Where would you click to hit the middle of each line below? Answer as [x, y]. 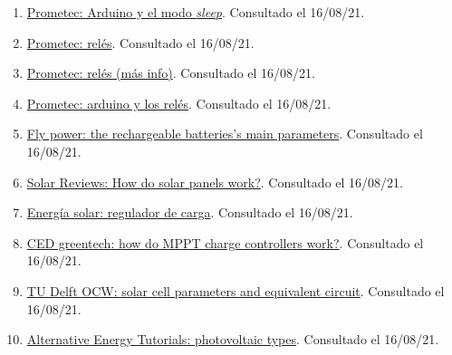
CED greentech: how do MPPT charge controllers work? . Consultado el [225, 242]
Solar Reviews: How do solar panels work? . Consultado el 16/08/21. [215, 182]
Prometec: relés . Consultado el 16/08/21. [140, 42]
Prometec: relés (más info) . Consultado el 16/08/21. [171, 73]
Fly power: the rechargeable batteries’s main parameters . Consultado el [225, 134]
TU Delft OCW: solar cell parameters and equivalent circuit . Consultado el [236, 290]
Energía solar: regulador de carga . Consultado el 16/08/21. [190, 212]
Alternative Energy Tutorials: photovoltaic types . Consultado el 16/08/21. [233, 339]
